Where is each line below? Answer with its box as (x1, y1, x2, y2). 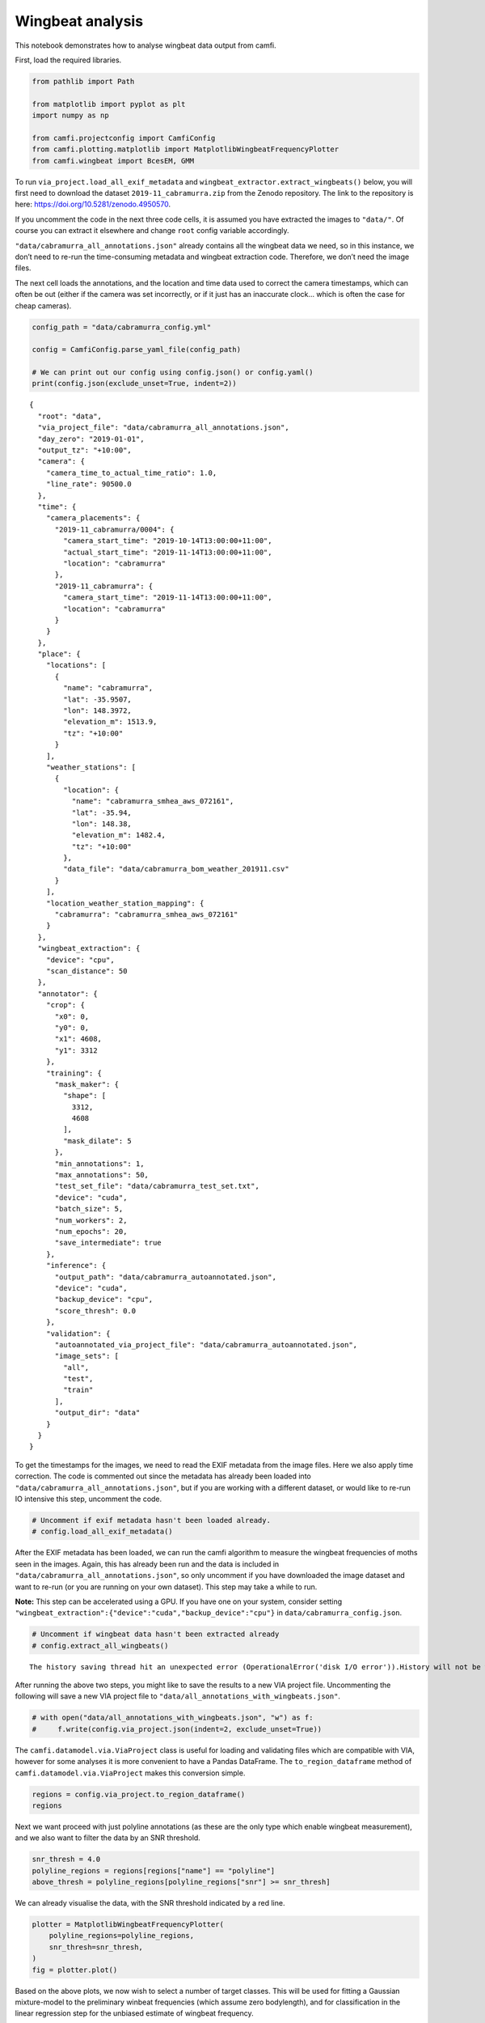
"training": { (45, 1068, 103, 1078)
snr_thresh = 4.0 (32, 1855, 101, 1864)
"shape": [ (63, 1091, 107, 1101)
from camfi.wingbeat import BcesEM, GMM (32, 156, 194, 165)
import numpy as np (32, 111, 109, 121)
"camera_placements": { (45, 514, 141, 523)
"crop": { (45, 1000, 85, 1010)
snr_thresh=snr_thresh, (48, 1942, 143, 1952)
